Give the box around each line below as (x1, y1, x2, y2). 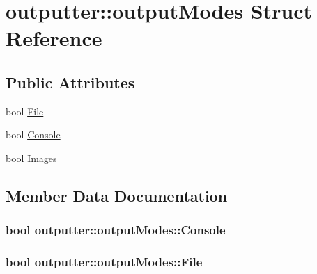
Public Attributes (6, 71, 135, 92)
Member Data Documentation (6, 184, 228, 206)
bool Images (6, 150, 57, 165)
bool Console (6, 127, 61, 142)
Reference (6, 24, 102, 52)
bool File (6, 104, 44, 118)
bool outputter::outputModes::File (6, 253, 203, 271)
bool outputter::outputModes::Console (6, 221, 226, 239)
